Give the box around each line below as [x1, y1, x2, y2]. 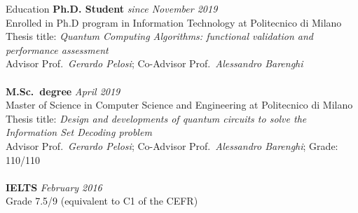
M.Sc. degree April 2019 [6, 83, 121, 98]
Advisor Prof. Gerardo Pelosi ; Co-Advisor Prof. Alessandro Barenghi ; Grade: [6, 138, 338, 153]
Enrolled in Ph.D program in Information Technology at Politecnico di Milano [6, 15, 342, 29]
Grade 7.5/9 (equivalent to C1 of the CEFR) [6, 193, 198, 208]
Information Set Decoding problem [6, 125, 152, 139]
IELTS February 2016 [6, 179, 102, 194]
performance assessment [6, 42, 109, 57]
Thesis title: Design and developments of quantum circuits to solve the [6, 111, 307, 125]
